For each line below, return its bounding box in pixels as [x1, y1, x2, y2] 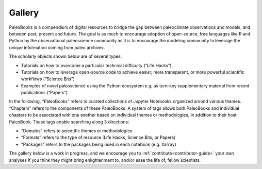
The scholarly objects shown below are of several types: [9, 53, 122, 59]
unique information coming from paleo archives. [9, 44, 105, 51]
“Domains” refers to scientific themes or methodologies [21, 128, 132, 134]
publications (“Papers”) [21, 90, 68, 96]
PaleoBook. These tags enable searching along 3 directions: [9, 119, 130, 125]
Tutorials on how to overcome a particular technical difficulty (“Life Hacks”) [21, 62, 172, 68]
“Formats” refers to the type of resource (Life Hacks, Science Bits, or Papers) [21, 135, 176, 140]
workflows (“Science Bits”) [21, 76, 75, 82]
